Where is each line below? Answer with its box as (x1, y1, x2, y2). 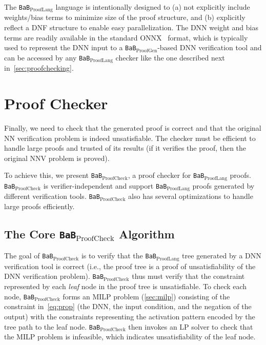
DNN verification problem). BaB (4, 271, 104, 281)
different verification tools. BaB (4, 191, 100, 201)
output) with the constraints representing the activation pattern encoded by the (4, 311, 255, 321)
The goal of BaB (4, 250, 53, 261)
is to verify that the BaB (81, 250, 156, 261)
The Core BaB (4, 226, 76, 241)
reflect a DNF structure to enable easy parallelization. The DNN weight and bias (4, 22, 259, 33)
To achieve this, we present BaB (4, 170, 103, 180)
